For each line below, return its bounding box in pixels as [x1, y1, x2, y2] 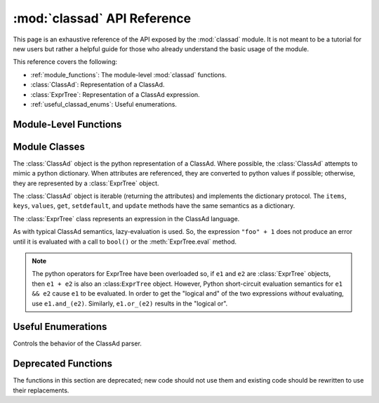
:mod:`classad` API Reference [13, 11, 192, 26]
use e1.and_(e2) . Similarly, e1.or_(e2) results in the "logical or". [32, 299, 228, 308]
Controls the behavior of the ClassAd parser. [13, 339, 142, 348]
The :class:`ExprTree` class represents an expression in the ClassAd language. [13, 214, 240, 223]
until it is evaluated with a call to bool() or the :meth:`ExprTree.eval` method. [13, 237, 237, 246]
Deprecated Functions [13, 358, 112, 370]
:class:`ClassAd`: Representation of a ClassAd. [30, 81, 165, 89]
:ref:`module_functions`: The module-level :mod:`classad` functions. [30, 70, 227, 79]
